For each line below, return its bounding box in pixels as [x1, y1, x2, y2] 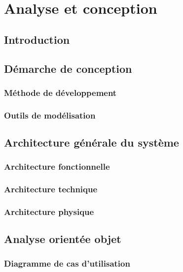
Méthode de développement [4, 86, 117, 98]
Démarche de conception [4, 60, 132, 76]
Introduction [4, 31, 70, 47]
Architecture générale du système [4, 135, 179, 150]
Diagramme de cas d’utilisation [4, 257, 130, 269]
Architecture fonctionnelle [4, 160, 110, 173]
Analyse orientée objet [4, 231, 121, 246]
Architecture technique [4, 183, 98, 195]
